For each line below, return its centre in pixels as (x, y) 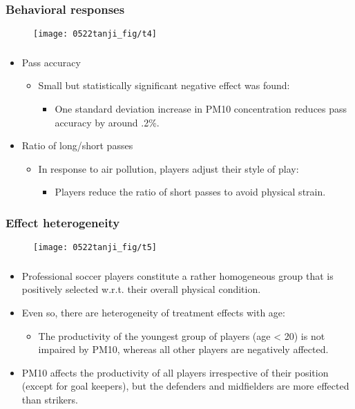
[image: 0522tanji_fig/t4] (95, 34)
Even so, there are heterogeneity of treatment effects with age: (153, 312)
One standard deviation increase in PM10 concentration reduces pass (201, 108)
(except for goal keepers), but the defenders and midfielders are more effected (185, 386)
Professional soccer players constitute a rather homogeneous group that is (177, 275)
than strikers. (50, 399)
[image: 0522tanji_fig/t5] (95, 248)
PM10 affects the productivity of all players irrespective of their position (175, 372)
